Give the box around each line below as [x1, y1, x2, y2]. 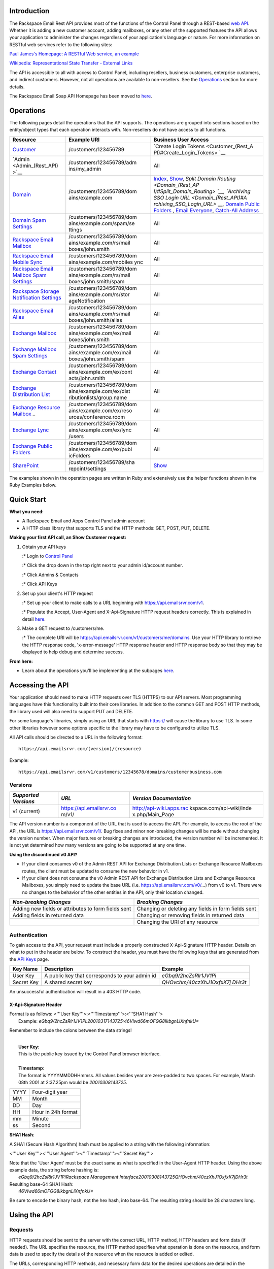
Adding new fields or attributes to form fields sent [12, 905, 131, 912]
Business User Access [153, 136, 209, 143]
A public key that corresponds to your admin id [44, 972, 157, 979]
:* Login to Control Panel [22, 553, 74, 559]
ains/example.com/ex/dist [68, 387, 130, 394]
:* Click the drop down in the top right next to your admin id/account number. [22, 562, 183, 569]
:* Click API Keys [22, 581, 57, 587]
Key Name [12, 965, 38, 973]
